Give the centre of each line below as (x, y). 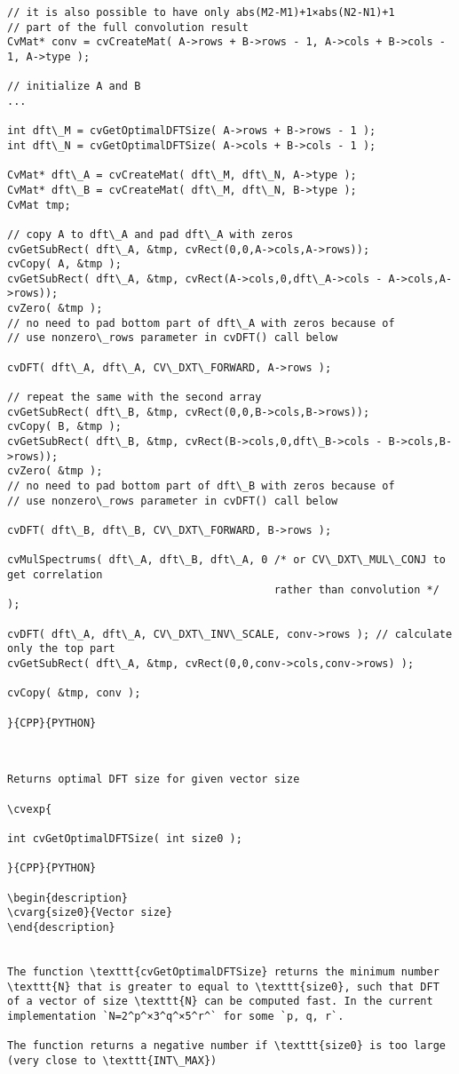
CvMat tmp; (39, 205)
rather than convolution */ (356, 589)
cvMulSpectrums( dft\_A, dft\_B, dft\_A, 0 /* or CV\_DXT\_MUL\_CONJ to (226, 560)
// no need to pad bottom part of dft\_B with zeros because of (201, 486)
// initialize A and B (74, 87)
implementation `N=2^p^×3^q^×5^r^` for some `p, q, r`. (176, 1016)
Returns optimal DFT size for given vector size (154, 780)
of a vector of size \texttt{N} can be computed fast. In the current (220, 1002)
